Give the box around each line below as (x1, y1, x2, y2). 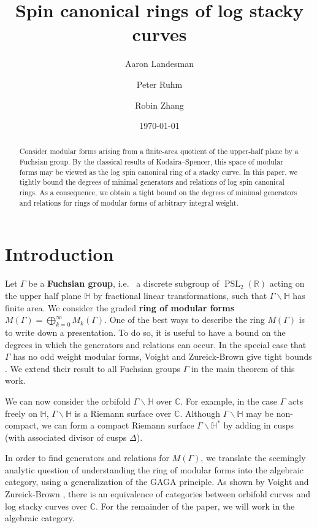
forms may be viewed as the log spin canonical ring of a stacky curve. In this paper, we (19, 166, 298, 177)
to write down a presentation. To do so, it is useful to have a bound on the (5, 325, 286, 338)
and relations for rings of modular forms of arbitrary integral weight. (19, 197, 239, 208)
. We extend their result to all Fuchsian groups (5, 362, 181, 375)
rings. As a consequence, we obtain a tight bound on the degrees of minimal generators (19, 187, 297, 198)
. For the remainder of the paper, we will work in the (96, 499, 295, 512)
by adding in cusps (223, 419, 294, 432)
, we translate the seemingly (201, 451, 306, 464)
